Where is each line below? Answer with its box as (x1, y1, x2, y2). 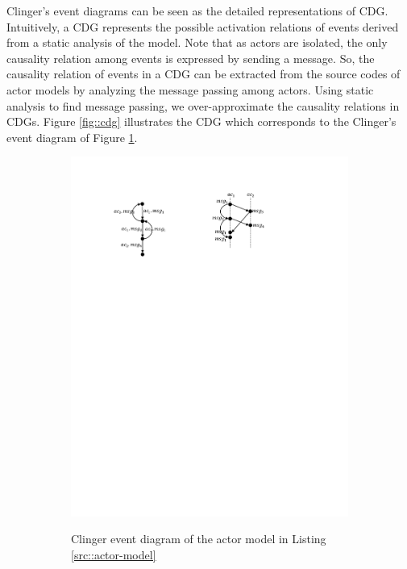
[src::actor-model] (71, 546, 156, 563)
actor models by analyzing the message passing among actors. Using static (6, 81, 374, 98)
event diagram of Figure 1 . (6, 128, 138, 145)
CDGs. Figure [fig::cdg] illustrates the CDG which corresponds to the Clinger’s (6, 113, 397, 130)
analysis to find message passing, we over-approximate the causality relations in (6, 97, 400, 114)
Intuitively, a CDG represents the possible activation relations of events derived (6, 18, 399, 35)
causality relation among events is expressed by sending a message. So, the (6, 49, 375, 66)
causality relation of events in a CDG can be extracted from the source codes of (6, 65, 401, 82)
